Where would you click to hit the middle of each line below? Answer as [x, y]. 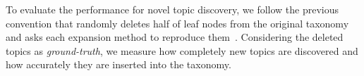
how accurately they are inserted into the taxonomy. [119, 64]
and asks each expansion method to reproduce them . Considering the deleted [175, 37]
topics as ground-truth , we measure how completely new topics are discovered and [182, 50]
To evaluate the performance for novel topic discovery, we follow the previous [172, 9]
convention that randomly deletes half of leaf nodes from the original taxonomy [177, 23]
